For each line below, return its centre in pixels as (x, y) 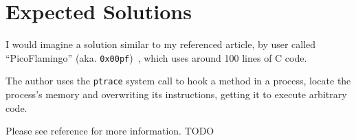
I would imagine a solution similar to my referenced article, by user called (161, 44)
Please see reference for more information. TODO (110, 131)
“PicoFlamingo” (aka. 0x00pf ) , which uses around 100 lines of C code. (156, 57)
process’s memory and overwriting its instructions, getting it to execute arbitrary (176, 94)
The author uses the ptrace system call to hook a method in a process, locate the (178, 81)
